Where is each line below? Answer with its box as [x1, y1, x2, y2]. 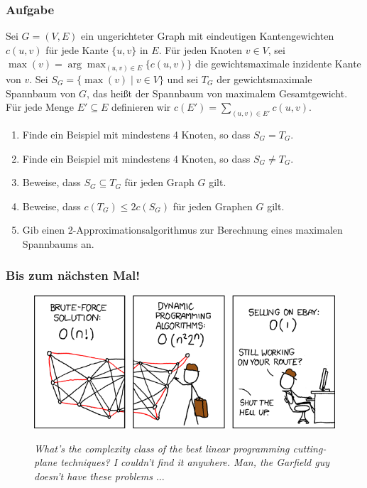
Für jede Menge [6, 99, 74, 114]
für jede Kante [45, 42, 109, 57]
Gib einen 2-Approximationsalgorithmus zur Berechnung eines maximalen [22, 222, 343, 237]
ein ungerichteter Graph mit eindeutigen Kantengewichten [81, 28, 334, 43]
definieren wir [111, 99, 171, 114]
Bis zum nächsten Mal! [6, 266, 140, 284]
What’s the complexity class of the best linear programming [34, 440, 290, 455]
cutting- [292, 440, 327, 455]
